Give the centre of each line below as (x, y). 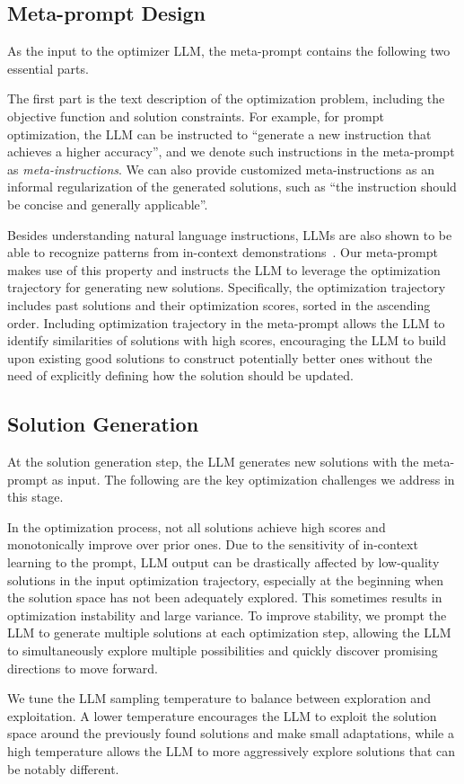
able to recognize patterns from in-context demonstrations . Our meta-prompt (223, 252)
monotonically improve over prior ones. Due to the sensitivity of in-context (213, 544)
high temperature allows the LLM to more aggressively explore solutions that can (232, 751)
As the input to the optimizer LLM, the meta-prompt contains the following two (229, 51)
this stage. (35, 497)
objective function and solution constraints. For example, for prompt (196, 116)
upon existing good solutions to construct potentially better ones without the (220, 357)
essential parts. (48, 68)
